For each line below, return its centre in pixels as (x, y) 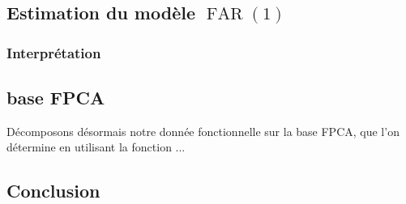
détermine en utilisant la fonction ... (96, 147)
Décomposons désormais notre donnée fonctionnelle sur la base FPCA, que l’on (203, 131)
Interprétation (54, 52)
